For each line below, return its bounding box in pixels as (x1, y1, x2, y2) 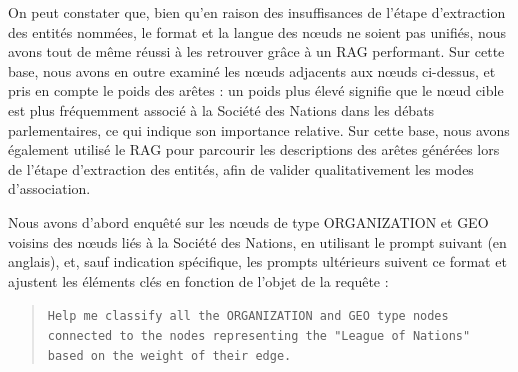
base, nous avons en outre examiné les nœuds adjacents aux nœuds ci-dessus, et (8, 60, 496, 81)
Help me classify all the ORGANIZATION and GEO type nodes (47, 309, 449, 324)
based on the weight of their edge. (47, 348, 292, 363)
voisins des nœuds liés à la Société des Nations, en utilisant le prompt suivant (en (8, 231, 507, 252)
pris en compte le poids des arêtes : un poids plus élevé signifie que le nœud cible (8, 80, 504, 101)
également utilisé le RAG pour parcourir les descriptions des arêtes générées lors (8, 139, 500, 160)
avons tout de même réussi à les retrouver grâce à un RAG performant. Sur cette (8, 41, 505, 62)
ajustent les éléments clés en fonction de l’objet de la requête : (8, 270, 389, 291)
